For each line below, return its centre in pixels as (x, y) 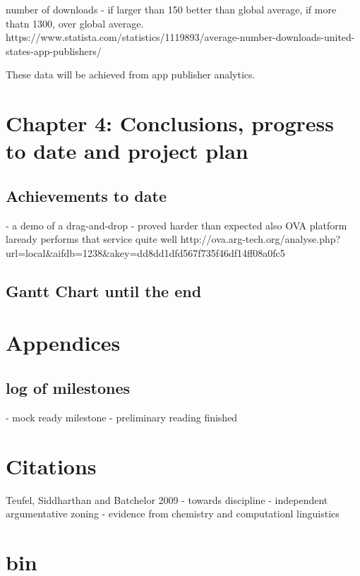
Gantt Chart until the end (104, 290)
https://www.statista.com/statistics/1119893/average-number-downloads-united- (180, 37)
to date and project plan (127, 151)
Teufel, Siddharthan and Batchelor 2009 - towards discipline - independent (167, 499)
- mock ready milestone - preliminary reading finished (122, 417)
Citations (51, 466)
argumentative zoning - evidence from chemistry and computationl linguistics (173, 514)
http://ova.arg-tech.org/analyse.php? (260, 239)
